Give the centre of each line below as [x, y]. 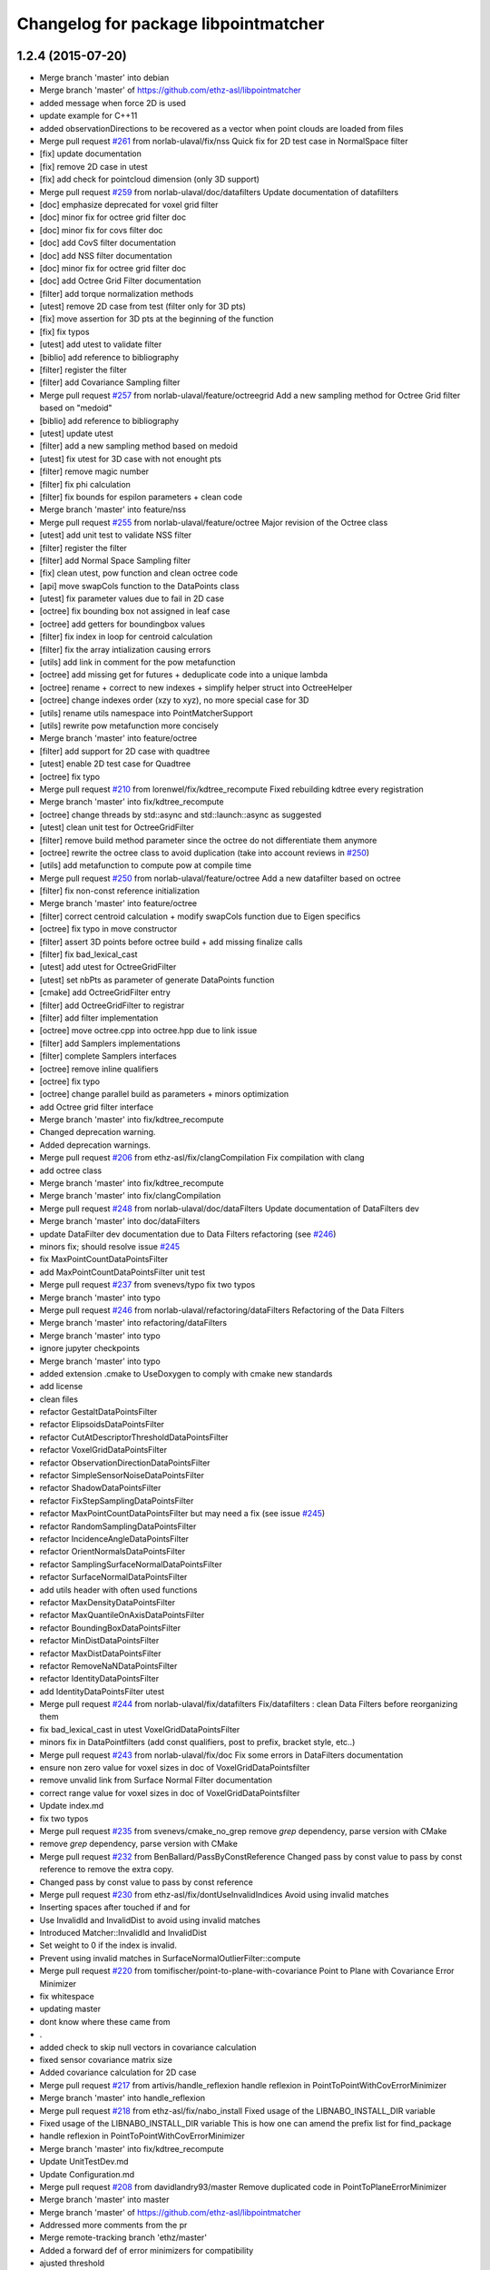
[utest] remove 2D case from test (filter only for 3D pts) [143, 306]
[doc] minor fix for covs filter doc [101, 230]
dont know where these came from [105, 2021]
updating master [70, 2009]
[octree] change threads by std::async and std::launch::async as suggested [181, 814]
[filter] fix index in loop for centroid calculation [126, 637]
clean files [59, 1399]
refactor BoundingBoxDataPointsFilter [110, 1628]
